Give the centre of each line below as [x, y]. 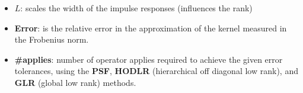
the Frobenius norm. [52, 39]
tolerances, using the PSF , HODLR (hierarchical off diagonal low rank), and [156, 71]
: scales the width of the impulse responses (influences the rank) [136, 8]
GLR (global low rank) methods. [75, 82]
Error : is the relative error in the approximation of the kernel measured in [151, 28]
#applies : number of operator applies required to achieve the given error [149, 59]
